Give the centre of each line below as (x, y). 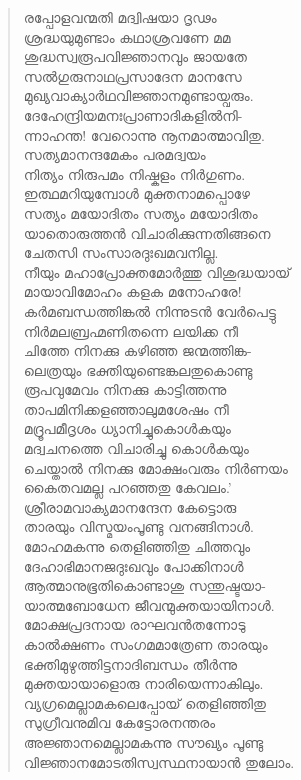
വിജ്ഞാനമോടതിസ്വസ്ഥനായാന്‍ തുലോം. (159, 761)
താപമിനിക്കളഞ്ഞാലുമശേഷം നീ (126, 408)
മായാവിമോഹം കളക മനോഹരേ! (132, 291)
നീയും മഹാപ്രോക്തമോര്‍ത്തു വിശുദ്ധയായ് (157, 271)
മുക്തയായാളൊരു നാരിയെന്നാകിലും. (143, 683)
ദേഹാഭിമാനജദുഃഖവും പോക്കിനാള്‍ (133, 565)
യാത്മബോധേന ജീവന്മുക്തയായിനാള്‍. (149, 604)
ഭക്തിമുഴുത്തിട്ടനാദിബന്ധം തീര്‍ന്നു (130, 663)
